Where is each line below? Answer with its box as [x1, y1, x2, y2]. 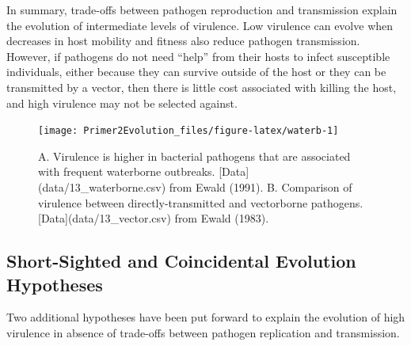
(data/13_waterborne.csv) [38, 179, 166, 195]
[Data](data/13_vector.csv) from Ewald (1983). [38, 210, 269, 226]
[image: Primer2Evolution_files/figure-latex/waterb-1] [38, 125, 339, 137]
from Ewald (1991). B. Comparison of [169, 179, 352, 195]
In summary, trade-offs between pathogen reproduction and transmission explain [6, 2, 398, 17]
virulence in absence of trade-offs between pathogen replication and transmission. [6, 324, 400, 340]
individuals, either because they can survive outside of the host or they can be [6, 63, 386, 80]
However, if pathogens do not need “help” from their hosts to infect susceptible [6, 48, 390, 64]
